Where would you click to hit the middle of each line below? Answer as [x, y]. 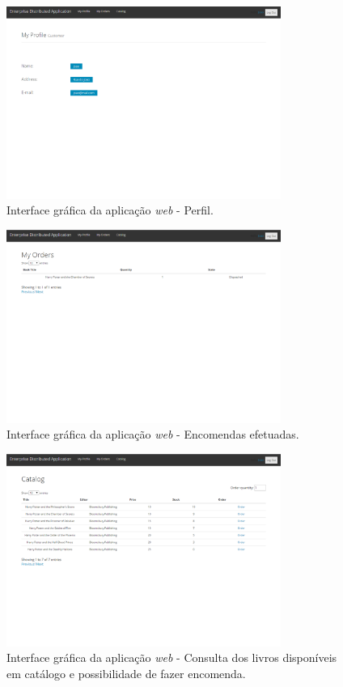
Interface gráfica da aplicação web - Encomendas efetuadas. [153, 434]
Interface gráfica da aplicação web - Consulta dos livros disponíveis [172, 657]
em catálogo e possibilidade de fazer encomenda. [126, 673]
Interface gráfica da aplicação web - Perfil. [110, 210]
